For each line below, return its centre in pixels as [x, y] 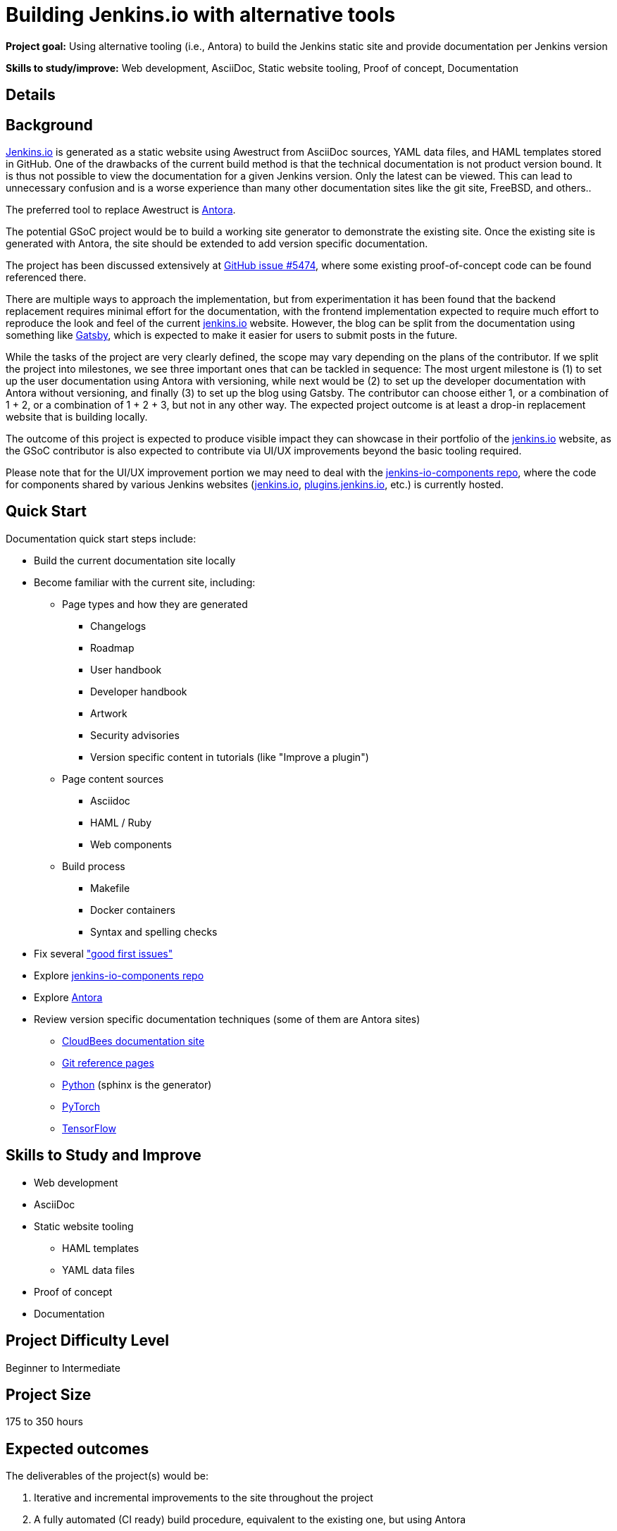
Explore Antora [68, 997]
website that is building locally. [77, 417]
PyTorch [81, 1106]
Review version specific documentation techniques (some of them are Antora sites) [227, 1019]
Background [49, 125]
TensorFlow [89, 1128]
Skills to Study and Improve [104, 1155]
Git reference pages [108, 1062]
